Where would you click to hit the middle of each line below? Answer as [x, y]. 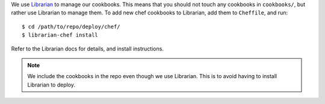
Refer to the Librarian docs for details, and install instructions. [87, 49]
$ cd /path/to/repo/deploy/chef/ [71, 26]
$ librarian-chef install [60, 35]
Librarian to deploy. [51, 85]
